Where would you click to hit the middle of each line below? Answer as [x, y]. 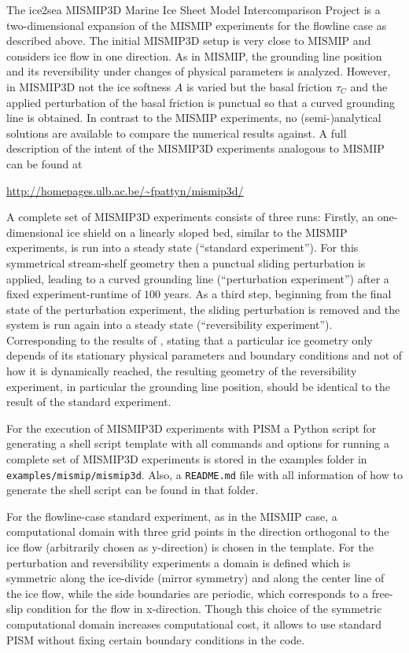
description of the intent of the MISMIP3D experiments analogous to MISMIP [195, 148]
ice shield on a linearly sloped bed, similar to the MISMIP [207, 232]
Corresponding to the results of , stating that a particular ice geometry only [190, 339]
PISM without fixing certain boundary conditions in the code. [156, 639]
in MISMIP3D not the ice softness [89, 86]
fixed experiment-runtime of [74, 294]
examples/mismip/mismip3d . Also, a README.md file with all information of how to [204, 474]
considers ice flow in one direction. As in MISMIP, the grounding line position [194, 55]
